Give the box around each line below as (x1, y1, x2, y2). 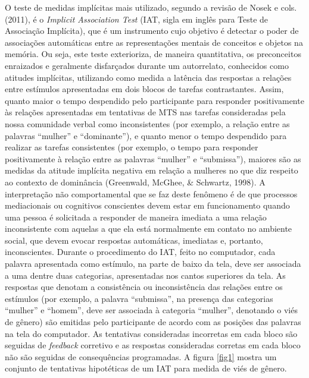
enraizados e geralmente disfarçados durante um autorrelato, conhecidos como (5, 59, 289, 71)
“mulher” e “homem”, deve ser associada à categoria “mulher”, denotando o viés (5, 304, 298, 316)
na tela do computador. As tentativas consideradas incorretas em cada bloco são (5, 327, 298, 339)
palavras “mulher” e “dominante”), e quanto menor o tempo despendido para (5, 129, 287, 141)
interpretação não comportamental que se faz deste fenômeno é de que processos (5, 187, 298, 200)
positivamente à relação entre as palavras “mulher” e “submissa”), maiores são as (5, 152, 301, 165)
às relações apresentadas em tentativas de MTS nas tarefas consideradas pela (5, 106, 286, 118)
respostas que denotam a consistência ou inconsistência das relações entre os (5, 281, 283, 293)
